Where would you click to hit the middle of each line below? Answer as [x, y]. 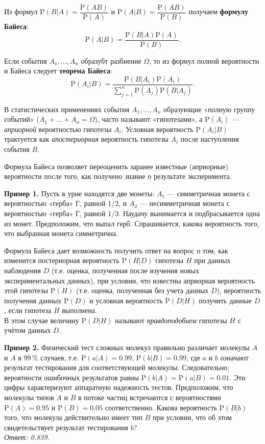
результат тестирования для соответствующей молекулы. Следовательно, [117, 367]
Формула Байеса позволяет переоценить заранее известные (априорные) [116, 166]
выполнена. [79, 310]
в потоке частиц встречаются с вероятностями [149, 397]
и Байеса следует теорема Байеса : [58, 71]
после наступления [210, 139]
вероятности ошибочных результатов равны [71, 377]
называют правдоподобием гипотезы [171, 320]
